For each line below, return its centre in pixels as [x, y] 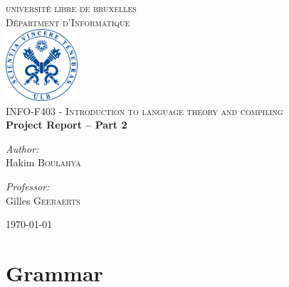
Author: [22, 148]
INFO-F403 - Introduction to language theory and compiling [144, 110]
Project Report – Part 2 [67, 125]
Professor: [28, 186]
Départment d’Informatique [68, 22]
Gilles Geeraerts [43, 200]
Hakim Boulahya [43, 162]
